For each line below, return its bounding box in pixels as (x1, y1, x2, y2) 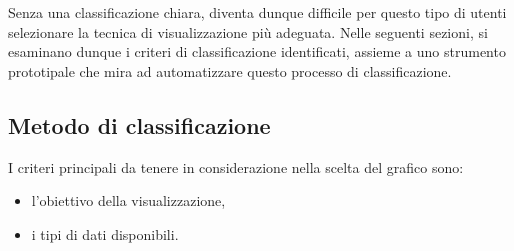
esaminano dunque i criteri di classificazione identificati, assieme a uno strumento (8, 41, 506, 62)
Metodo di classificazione (8, 109, 271, 140)
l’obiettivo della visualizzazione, (31, 190, 226, 211)
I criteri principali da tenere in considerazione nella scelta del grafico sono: (8, 156, 464, 177)
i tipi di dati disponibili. (31, 223, 179, 244)
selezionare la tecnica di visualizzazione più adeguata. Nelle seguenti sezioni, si (8, 21, 488, 42)
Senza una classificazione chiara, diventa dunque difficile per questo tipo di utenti (8, 2, 507, 22)
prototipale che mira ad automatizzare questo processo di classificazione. (8, 60, 452, 81)
